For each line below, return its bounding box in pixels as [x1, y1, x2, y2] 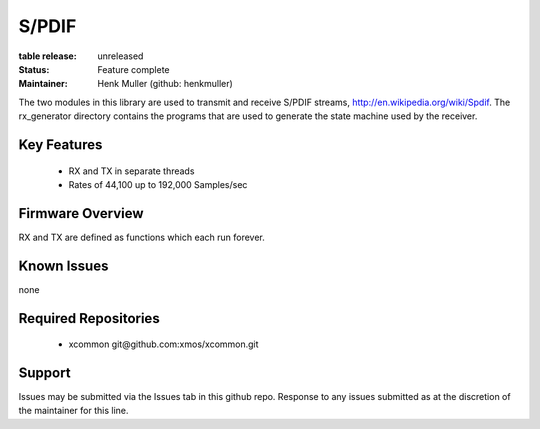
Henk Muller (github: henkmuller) [97, 78, 234, 90]
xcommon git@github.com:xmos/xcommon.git [68, 338, 259, 350]
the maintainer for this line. [18, 405, 129, 417]
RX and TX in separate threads [68, 165, 195, 177]
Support [18, 364, 71, 381]
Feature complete [97, 63, 170, 75]
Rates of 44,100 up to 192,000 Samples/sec [68, 178, 248, 190]
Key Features [18, 136, 103, 153]
